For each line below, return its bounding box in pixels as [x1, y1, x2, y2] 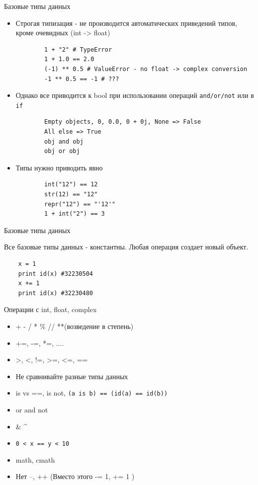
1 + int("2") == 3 [44, 210, 105, 218]
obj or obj [44, 148, 80, 155]
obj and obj [44, 138, 84, 145]
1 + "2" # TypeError [44, 46, 112, 53]
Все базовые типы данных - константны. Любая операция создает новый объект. [4, 242, 249, 252]
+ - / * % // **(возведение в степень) [15, 321, 134, 331]
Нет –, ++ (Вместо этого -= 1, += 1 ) [15, 471, 135, 482]
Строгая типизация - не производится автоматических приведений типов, [15, 17, 238, 28]
